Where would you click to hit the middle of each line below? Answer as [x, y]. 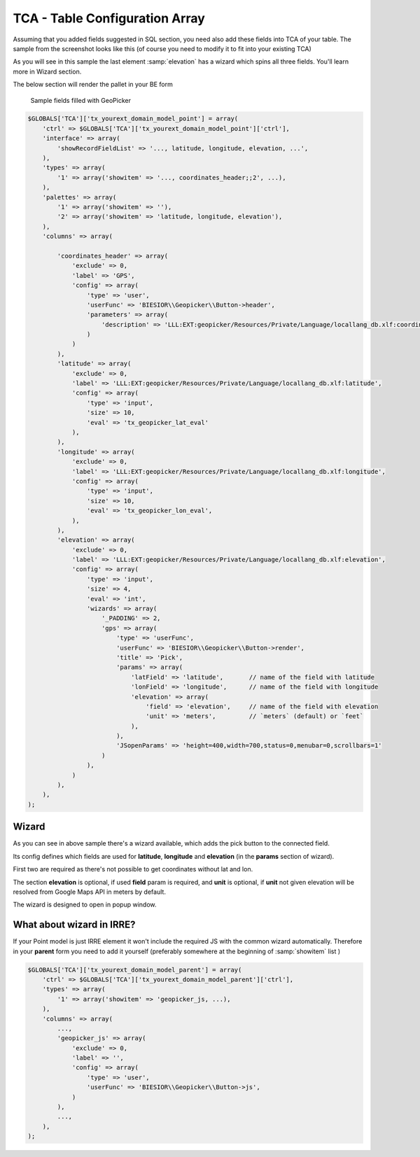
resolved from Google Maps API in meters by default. [89, 892]
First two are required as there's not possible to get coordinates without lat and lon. [133, 869]
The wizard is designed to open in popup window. [85, 905]
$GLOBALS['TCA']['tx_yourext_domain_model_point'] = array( [133, 119]
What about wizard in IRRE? [74, 925]
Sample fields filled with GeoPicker [80, 100]
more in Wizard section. [47, 71]
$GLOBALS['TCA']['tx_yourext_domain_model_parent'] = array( [135, 970]
